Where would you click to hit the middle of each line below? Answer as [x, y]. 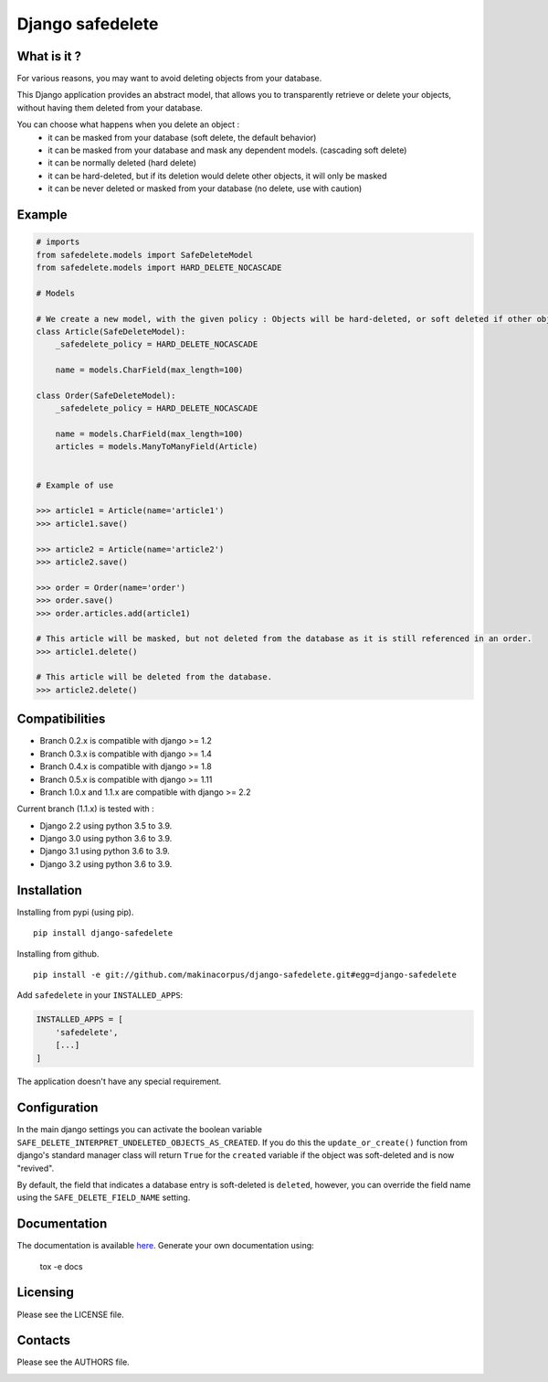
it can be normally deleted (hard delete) [122, 163]
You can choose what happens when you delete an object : [128, 124]
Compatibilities [61, 719]
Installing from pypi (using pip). [75, 912]
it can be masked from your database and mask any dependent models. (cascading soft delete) [227, 150]
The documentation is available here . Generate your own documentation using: [165, 1246]
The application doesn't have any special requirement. [119, 1082]
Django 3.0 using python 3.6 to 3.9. [106, 839]
